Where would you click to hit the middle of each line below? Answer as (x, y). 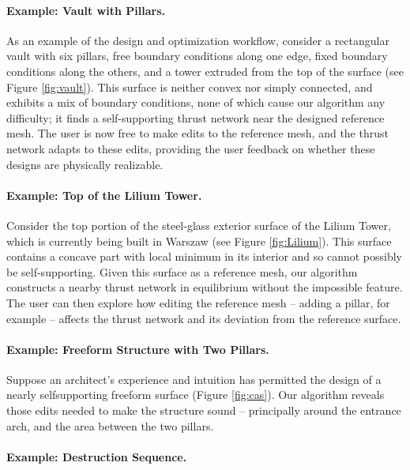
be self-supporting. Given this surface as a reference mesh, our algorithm (182, 271)
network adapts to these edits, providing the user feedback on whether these (191, 148)
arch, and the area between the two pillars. (110, 425)
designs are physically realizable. (85, 164)
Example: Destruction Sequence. (97, 456)
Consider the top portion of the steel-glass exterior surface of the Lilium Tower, (199, 225)
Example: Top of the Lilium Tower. (104, 195)
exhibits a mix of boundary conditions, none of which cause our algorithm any (196, 102)
